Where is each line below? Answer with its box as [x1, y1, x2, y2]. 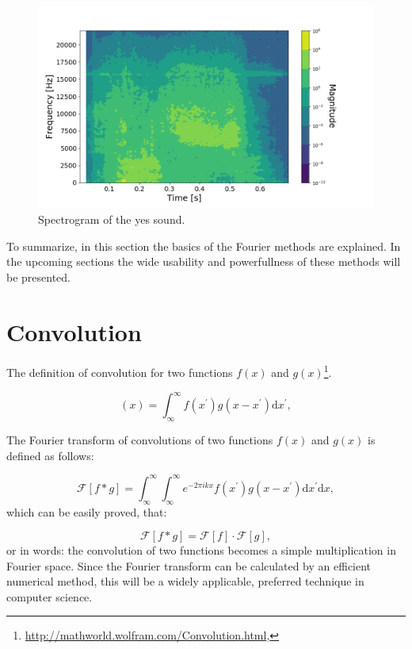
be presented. [6, 268, 71, 285]
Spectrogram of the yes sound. [38, 210, 185, 227]
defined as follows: [6, 447, 94, 463]
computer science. [6, 588, 93, 605]
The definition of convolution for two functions [6, 364, 233, 381]
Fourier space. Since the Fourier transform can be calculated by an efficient [6, 557, 372, 574]
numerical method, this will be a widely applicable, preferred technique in [6, 573, 364, 589]
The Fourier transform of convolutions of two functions [6, 432, 273, 448]
